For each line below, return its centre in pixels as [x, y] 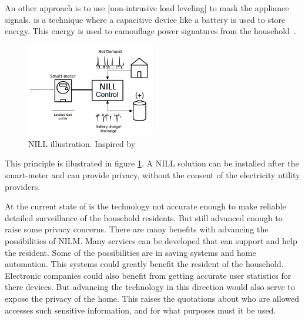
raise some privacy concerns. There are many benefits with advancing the [137, 229]
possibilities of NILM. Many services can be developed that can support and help [151, 240]
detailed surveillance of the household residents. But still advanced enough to [144, 217]
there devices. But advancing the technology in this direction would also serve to [150, 287]
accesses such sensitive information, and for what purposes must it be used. [140, 310]
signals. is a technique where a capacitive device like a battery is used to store [145, 19]
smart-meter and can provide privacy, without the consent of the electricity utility [152, 174]
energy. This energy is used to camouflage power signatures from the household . [150, 31]
